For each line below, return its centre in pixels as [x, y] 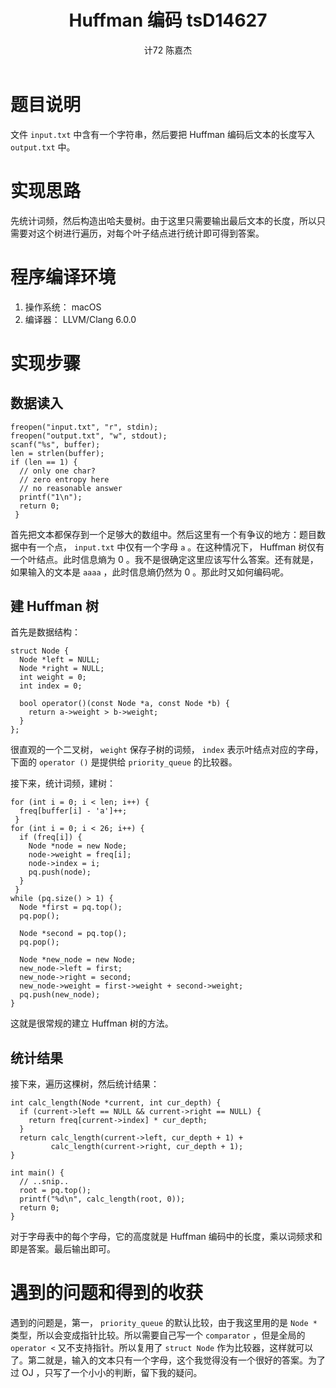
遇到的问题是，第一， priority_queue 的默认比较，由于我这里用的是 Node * [164, 1323]
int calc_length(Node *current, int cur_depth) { [116, 1103]
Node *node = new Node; [78, 846]
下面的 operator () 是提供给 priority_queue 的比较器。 [124, 762]
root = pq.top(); [55, 1191]
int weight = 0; [53, 677]
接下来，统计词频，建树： [63, 783]
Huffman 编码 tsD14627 [168, 20]
